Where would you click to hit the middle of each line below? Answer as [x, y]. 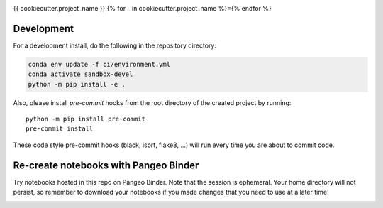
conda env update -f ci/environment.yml [99, 64]
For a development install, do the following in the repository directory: [115, 45]
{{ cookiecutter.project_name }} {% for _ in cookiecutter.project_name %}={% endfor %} [143, 8]
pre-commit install [60, 129]
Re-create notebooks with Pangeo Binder [106, 165]
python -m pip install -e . [77, 84]
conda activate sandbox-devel [81, 74]
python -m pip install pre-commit [85, 119]
